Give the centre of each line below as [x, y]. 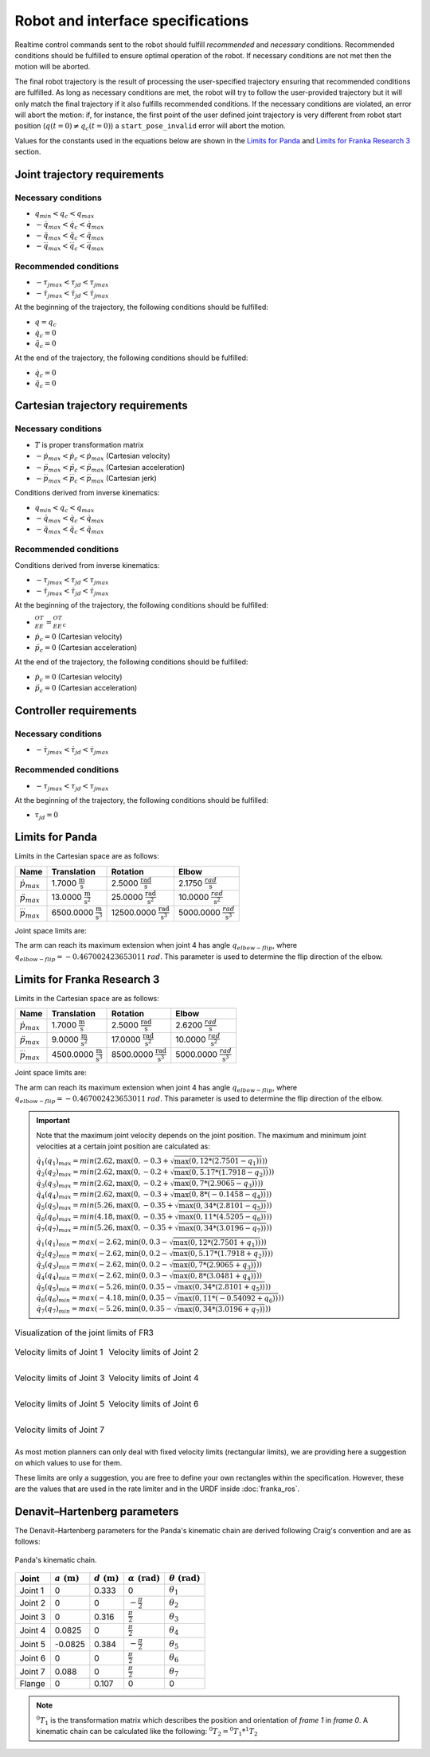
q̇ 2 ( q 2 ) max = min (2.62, [76, 1173]
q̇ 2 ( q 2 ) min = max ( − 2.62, [80, 1254]
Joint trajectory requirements [90, 174]
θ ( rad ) [184, 1579]
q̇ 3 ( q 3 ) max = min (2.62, [76, 1184]
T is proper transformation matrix [89, 444]
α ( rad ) [144, 1579]
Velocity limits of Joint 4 [154, 1378]
